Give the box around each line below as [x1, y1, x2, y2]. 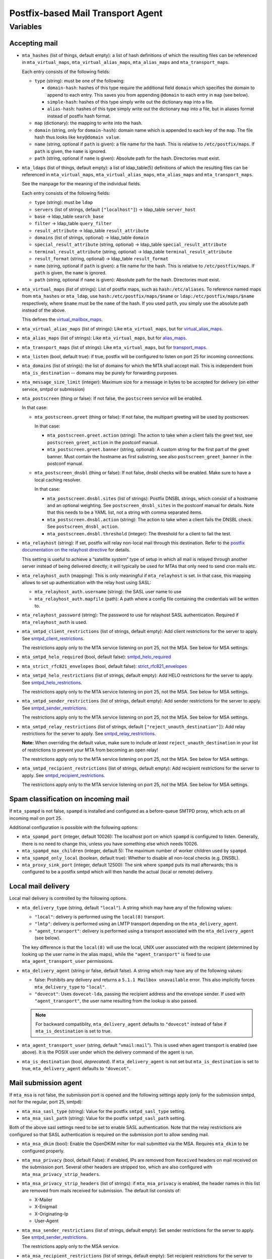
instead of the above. [22, 307, 66, 313]
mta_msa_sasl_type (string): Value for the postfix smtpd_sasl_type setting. [22, 1108, 186, 1114]
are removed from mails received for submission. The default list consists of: [22, 1187, 181, 1194]
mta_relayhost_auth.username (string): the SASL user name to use [34, 589, 181, 595]
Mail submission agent [9, 1078, 82, 1087]
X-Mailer [34, 1197, 53, 1203]
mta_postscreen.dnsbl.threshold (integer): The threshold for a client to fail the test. [47, 530, 232, 536]
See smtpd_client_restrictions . [22, 635, 85, 642]
